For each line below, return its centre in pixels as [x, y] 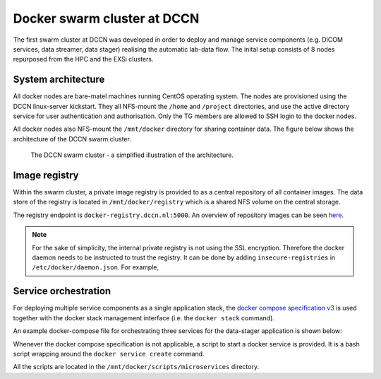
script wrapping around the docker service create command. [109, 354]
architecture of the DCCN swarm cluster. [72, 139]
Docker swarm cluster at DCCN [106, 18]
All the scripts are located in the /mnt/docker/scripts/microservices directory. [136, 367]
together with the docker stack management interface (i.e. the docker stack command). [144, 317]
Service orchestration [62, 291]
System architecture [59, 80]
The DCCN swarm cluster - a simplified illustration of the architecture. [132, 155]
